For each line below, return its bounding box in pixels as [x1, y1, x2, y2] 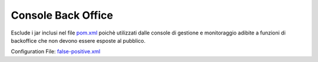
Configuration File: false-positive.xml [11, 48, 101, 55]
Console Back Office [11, 9, 113, 22]
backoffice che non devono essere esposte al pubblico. [11, 37, 146, 44]
